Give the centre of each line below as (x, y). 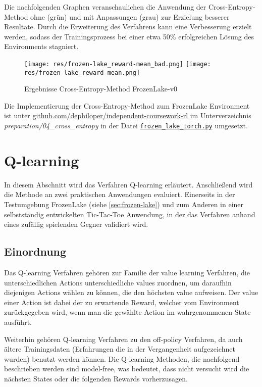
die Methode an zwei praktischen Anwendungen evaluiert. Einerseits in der (120, 194)
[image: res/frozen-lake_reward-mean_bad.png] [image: (118, 64)
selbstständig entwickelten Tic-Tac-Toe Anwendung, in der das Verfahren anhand (130, 214)
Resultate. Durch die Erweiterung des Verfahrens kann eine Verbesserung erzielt (128, 27)
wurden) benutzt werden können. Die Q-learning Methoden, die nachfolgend (122, 358)
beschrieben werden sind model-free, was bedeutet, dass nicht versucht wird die (127, 369)
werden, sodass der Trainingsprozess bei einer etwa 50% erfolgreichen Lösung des (129, 36)
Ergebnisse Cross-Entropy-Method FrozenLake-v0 (101, 89)
